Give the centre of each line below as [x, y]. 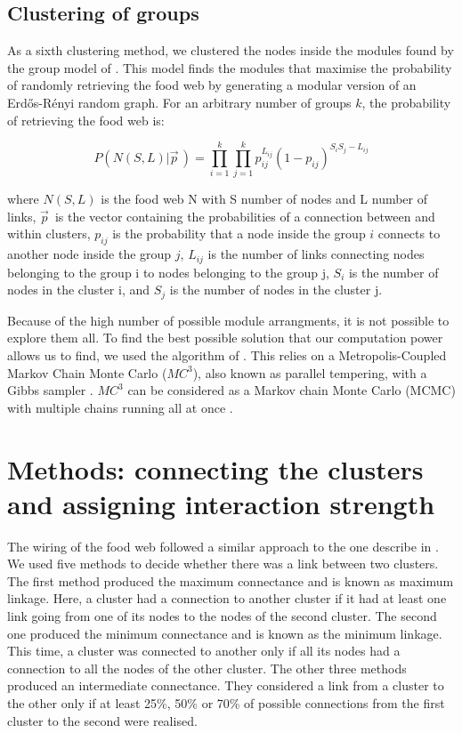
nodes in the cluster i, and [79, 290]
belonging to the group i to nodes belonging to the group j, [168, 272]
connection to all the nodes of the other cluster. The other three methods [207, 668]
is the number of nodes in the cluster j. [276, 290]
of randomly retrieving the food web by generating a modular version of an [212, 85]
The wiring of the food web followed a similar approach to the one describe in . [223, 546]
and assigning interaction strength [221, 503]
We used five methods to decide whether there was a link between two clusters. [223, 564]
